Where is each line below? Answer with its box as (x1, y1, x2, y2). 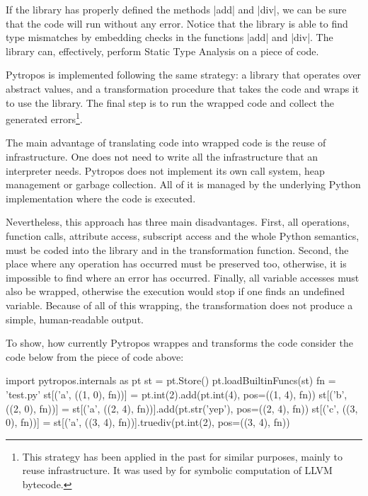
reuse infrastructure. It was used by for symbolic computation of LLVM (22, 463, 333, 478)
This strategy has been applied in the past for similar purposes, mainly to (22, 449, 343, 463)
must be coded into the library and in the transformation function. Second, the (6, 242, 349, 257)
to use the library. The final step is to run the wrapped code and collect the (6, 95, 334, 110)
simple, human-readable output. (6, 311, 144, 326)
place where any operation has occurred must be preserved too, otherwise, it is (6, 256, 347, 271)
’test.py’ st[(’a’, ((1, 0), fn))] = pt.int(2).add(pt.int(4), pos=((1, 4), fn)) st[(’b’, (6, 386, 347, 401)
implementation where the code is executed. (6, 190, 196, 205)
